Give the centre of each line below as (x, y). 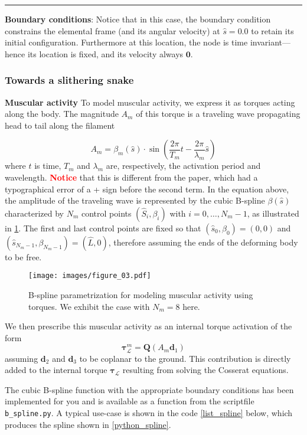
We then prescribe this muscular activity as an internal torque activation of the (148, 326)
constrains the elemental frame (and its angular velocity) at (112, 30)
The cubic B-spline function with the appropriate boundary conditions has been (149, 389)
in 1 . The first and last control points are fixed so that (103, 228)
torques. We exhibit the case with (89, 306)
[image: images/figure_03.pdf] (90, 276)
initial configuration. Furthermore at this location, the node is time (126, 42)
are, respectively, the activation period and (183, 166)
